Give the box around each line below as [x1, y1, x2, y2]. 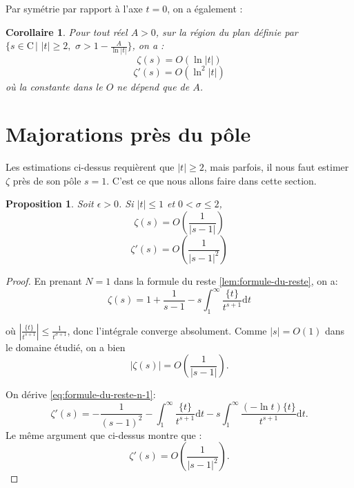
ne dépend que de [117, 79, 190, 93]
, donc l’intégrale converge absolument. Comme [67, 323, 267, 337]
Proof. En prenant [6, 274, 82, 288]
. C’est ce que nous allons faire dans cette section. [106, 173, 317, 187]
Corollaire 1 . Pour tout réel [6, 24, 128, 39]
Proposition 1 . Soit [6, 196, 94, 211]
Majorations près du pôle [6, 120, 251, 148]
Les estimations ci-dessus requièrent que [6, 160, 175, 174]
